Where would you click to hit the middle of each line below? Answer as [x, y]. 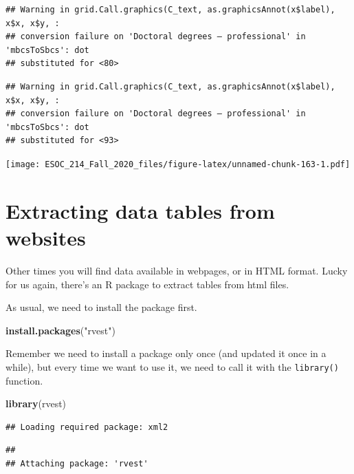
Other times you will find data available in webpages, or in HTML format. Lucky [177, 270]
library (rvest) [36, 403]
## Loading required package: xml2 [87, 427]
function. [24, 380]
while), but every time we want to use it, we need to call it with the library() [172, 366]
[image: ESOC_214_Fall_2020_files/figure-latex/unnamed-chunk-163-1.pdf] [178, 164]
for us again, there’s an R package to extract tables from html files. [147, 284]
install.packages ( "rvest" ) [60, 330]
